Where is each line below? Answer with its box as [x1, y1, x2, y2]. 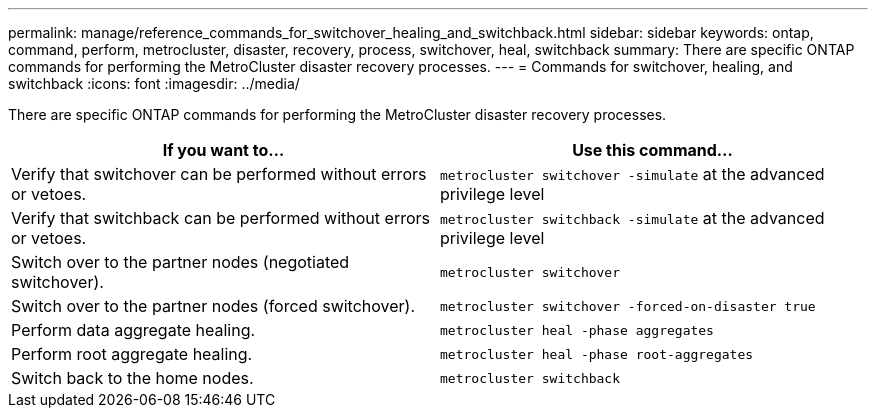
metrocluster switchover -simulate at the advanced [440, 164, 825, 184]
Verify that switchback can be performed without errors [11, 208, 430, 228]
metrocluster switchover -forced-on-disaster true [440, 298, 816, 314]
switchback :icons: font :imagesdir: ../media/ [8, 75, 300, 92]
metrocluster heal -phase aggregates [440, 322, 714, 338]
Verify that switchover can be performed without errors [11, 164, 427, 184]
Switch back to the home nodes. [11, 368, 254, 388]
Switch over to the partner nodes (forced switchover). [11, 296, 416, 316]
